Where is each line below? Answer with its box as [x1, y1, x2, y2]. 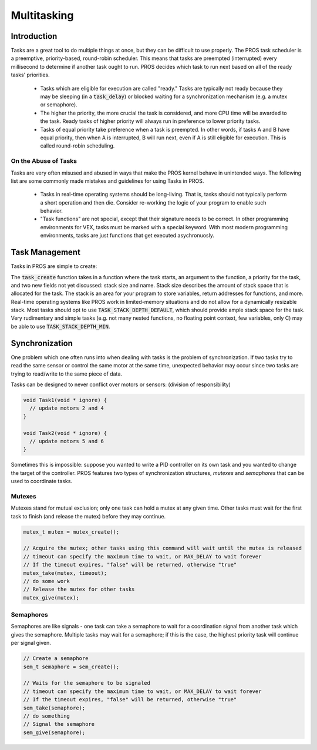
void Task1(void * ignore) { [23, 397, 107, 403]
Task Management [11, 247, 80, 257]
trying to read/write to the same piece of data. [11, 370, 123, 377]
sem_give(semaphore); [23, 729, 86, 736]
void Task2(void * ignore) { [23, 430, 107, 436]
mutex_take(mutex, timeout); [23, 570, 107, 576]
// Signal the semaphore [23, 721, 95, 728]
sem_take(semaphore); [23, 704, 86, 711]
